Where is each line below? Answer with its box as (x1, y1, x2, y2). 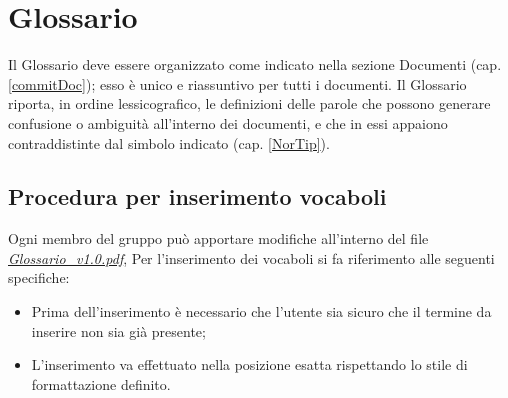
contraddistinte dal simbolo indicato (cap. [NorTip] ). (8, 132, 330, 153)
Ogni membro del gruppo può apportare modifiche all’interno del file (8, 228, 429, 249)
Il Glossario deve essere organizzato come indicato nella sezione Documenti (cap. (8, 54, 502, 75)
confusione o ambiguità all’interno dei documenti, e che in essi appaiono (8, 112, 448, 133)
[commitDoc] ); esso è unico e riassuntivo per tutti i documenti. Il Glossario (8, 73, 467, 94)
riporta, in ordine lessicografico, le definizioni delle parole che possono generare (8, 93, 491, 114)
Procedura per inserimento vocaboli (8, 181, 387, 212)
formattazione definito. (31, 373, 171, 394)
